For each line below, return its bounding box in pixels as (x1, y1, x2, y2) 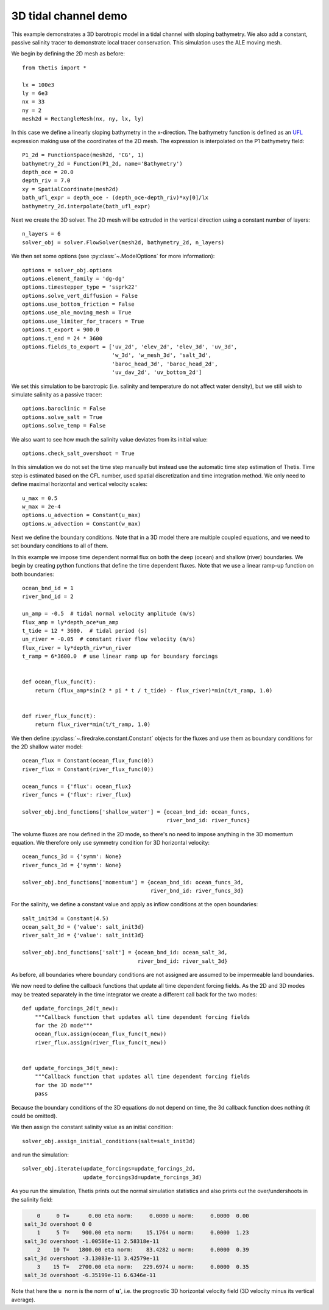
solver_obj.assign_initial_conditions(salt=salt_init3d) (22, 1138, 196, 1144)
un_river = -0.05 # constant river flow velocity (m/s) (22, 636, 196, 643)
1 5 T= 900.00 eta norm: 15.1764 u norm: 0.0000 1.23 (37, 1229, 249, 1236)
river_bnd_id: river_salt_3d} (137, 957, 228, 965)
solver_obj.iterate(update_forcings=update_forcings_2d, (22, 1165, 196, 1172)
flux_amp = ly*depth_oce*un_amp (22, 619, 119, 625)
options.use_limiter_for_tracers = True (22, 317, 144, 325)
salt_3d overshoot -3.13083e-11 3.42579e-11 (24, 1255, 160, 1262)
